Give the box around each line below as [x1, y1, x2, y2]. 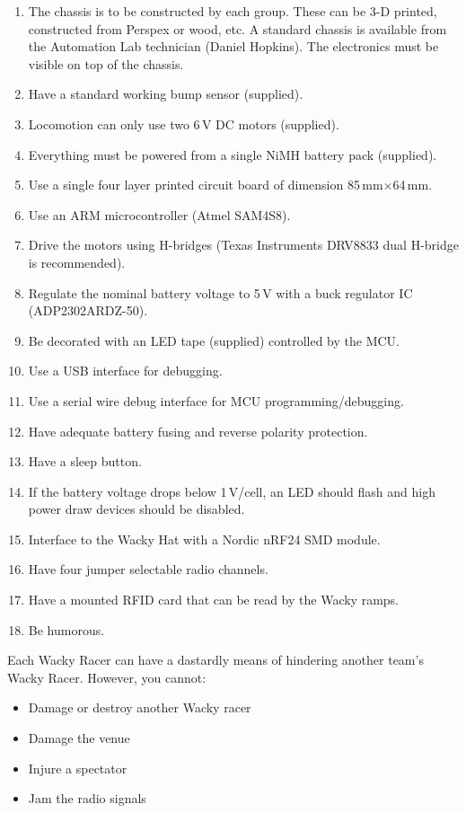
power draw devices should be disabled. [28, 499, 245, 518]
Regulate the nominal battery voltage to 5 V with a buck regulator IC [28, 283, 413, 302]
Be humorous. [28, 620, 105, 639]
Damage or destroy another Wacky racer [28, 698, 251, 717]
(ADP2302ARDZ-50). [28, 301, 148, 320]
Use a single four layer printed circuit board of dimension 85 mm [28, 175, 383, 194]
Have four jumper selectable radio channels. [28, 560, 268, 579]
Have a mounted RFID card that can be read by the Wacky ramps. [28, 590, 399, 609]
